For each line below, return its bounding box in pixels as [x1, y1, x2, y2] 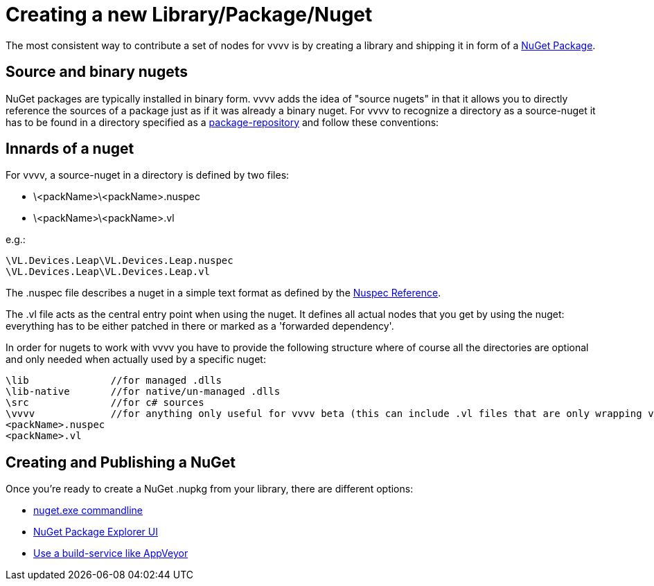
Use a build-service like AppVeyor [33, 547, 188, 560]
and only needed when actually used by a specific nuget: [6, 353, 266, 366]
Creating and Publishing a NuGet [6, 453, 236, 471]
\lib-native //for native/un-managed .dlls [6, 386, 281, 398]
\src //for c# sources [6, 397, 204, 409]
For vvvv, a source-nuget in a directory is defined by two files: [6, 169, 290, 181]
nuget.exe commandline [33, 504, 143, 517]
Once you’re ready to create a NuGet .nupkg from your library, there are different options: [6, 483, 414, 495]
